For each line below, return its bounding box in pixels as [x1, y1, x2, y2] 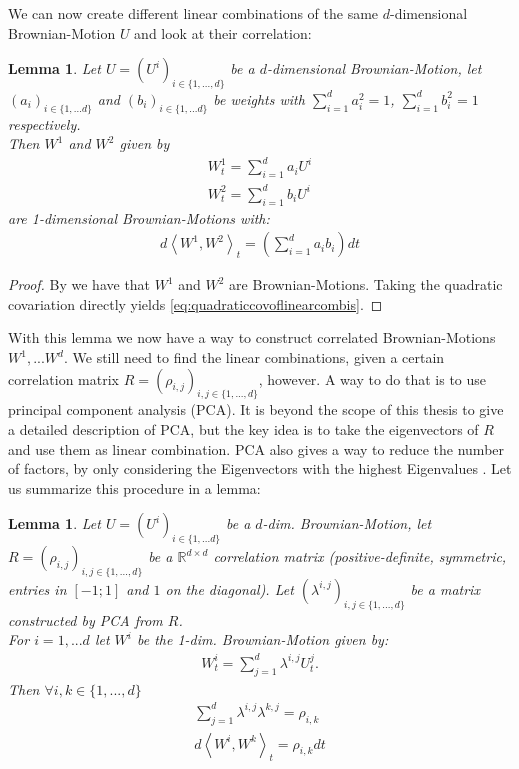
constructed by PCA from [8, 609, 163, 630]
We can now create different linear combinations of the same [8, 3, 379, 23]
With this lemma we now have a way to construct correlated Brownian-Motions [8, 327, 496, 348]
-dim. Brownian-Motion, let [262, 513, 432, 534]
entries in [8, 578, 67, 599]
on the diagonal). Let [165, 578, 294, 599]
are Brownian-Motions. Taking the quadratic [229, 274, 503, 295]
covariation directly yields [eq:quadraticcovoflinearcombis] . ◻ [8, 293, 383, 314]
